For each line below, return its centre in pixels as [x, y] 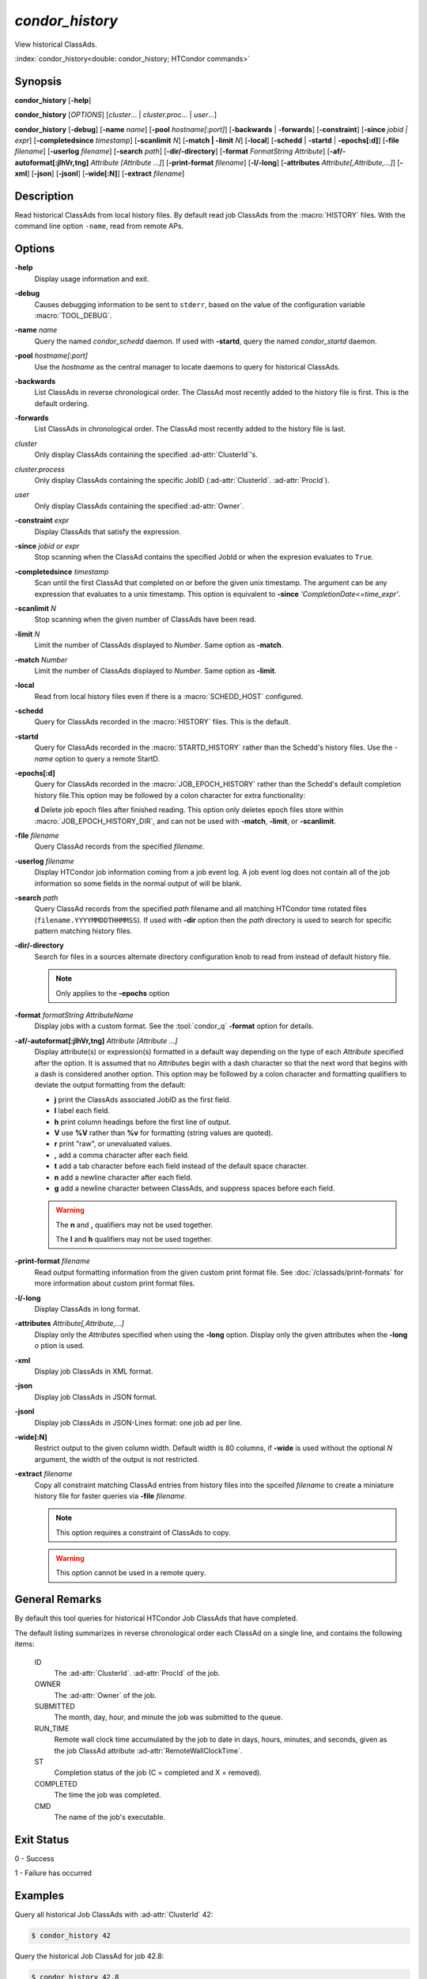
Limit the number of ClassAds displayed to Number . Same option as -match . [159, 645]
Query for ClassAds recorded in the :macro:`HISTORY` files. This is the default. [162, 722]
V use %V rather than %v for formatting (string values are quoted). [164, 1133]
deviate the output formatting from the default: [110, 1085]
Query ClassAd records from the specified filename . [119, 846]
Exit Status [42, 1839]
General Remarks [58, 1599]
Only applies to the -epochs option [113, 993]
